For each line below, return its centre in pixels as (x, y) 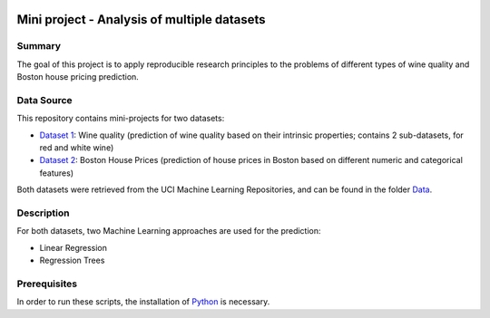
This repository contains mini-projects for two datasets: (121, 119)
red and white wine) (77, 148)
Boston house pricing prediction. (78, 77)
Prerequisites (47, 284)
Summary (39, 46)
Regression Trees (72, 260)
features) (57, 173)
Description (43, 213)
